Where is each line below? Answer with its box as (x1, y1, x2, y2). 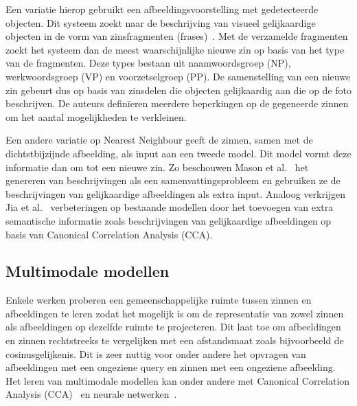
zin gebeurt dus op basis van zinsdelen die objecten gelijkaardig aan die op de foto (5, 82, 352, 97)
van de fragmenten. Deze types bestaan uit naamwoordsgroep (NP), (5, 56, 291, 70)
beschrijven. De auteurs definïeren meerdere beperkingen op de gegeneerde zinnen (5, 96, 349, 111)
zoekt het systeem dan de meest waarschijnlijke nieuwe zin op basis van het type (5, 42, 345, 56)
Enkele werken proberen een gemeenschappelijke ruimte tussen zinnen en (5, 293, 312, 307)
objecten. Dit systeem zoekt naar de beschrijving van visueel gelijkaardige (5, 15, 316, 30)
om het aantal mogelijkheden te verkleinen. (5, 109, 187, 124)
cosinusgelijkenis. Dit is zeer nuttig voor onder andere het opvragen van (5, 346, 306, 361)
